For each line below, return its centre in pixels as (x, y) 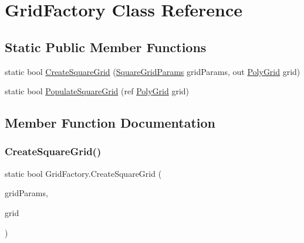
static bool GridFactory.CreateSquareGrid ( (83, 173)
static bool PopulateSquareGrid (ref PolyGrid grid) (97, 91)
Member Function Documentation (110, 123)
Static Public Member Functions (106, 47)
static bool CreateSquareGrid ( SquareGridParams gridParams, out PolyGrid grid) (153, 71)
